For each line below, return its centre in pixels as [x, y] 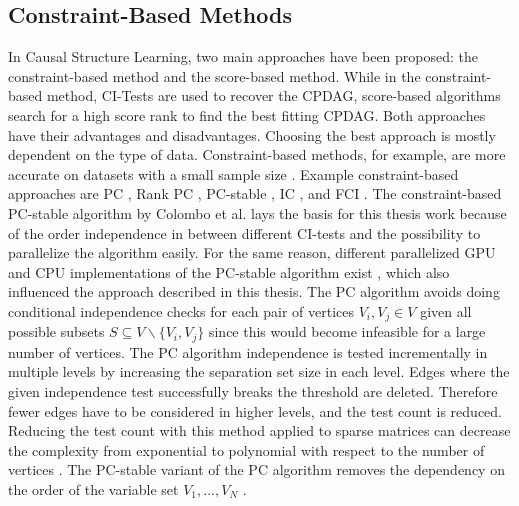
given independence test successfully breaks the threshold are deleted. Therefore [253, 391]
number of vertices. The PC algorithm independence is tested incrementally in [248, 351]
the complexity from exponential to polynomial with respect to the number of [246, 449]
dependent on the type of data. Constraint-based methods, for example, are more [257, 154]
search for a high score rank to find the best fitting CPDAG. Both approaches [247, 114]
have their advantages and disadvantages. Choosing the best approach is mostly [252, 134]
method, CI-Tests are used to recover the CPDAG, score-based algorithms [273, 95]
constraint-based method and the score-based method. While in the [214, 75]
